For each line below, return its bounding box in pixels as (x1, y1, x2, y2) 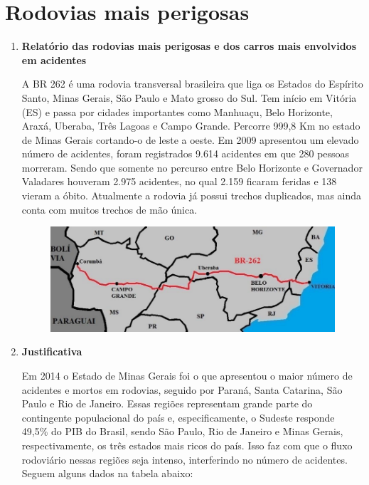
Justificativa (21, 344, 82, 359)
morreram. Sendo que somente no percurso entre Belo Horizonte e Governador (21, 160, 363, 174)
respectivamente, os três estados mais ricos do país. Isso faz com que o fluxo (21, 438, 353, 453)
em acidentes (21, 52, 87, 67)
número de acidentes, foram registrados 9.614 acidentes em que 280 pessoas (21, 146, 350, 161)
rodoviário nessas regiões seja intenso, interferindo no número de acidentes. (21, 452, 348, 466)
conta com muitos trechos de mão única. (21, 202, 198, 217)
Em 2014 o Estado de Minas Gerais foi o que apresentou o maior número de (21, 368, 353, 383)
